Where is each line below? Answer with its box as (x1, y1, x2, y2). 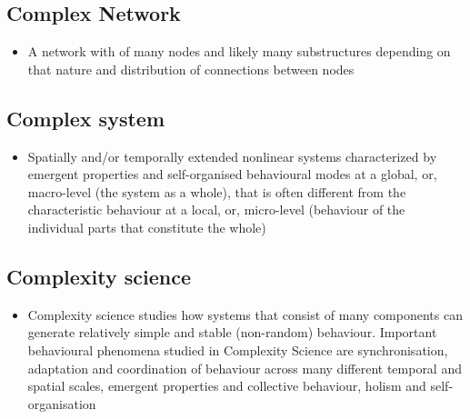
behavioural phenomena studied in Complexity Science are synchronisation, (27, 340, 448, 359)
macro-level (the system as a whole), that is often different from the (27, 182, 406, 201)
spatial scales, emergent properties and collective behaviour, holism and (27, 376, 426, 395)
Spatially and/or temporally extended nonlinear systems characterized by (27, 146, 437, 165)
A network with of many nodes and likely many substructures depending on (27, 42, 451, 61)
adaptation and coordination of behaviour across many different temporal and (27, 358, 462, 377)
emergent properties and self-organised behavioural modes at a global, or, (27, 165, 437, 184)
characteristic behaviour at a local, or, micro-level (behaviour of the (27, 200, 405, 219)
